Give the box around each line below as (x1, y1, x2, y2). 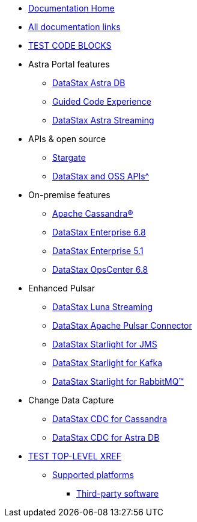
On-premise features (28, 190, 111, 200)
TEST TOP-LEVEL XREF (28, 451, 121, 461)
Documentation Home (28, 3, 115, 13)
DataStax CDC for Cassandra (52, 414, 168, 424)
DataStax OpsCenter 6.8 (52, 264, 148, 275)
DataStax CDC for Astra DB (52, 432, 160, 443)
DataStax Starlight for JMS (52, 339, 157, 349)
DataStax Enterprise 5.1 (52, 246, 144, 256)
